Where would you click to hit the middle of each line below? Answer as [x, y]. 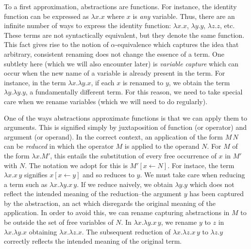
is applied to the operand [162, 146]
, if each [103, 82]
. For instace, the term [201, 165]
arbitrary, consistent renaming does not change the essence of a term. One [114, 54]
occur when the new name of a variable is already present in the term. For [115, 73]
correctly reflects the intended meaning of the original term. [93, 241]
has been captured [217, 194]
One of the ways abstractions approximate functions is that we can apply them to [125, 117]
